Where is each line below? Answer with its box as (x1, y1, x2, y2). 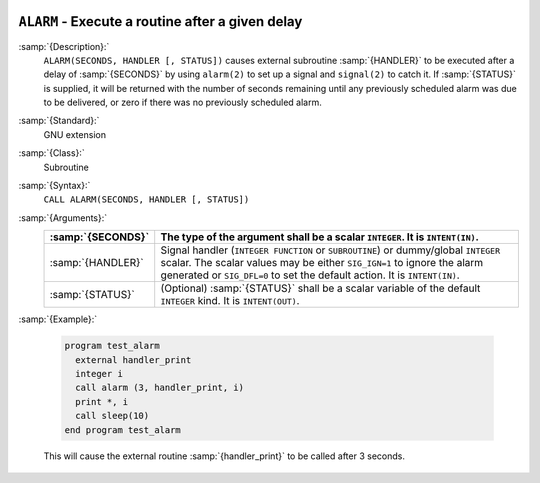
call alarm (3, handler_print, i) (75, 382, 245, 394)
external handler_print (75, 354, 192, 365)
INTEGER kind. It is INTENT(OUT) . (160, 294, 300, 308)
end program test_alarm (64, 424, 182, 435)
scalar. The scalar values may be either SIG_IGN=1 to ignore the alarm (160, 256, 484, 270)
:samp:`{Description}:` (18, 40, 110, 52)
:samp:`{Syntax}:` (18, 180, 91, 192)
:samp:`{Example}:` (18, 313, 98, 325)
